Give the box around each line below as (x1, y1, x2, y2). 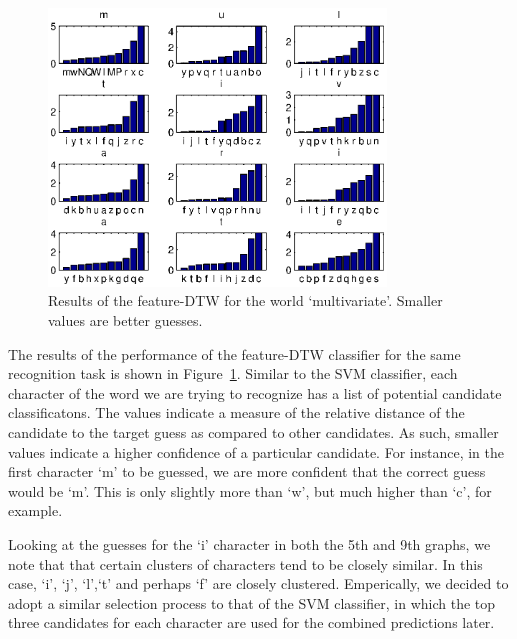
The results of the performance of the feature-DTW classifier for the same (8, 343, 461, 364)
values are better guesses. (48, 310, 203, 331)
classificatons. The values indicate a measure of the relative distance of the (8, 402, 465, 423)
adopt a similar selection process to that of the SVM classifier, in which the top (8, 592, 496, 613)
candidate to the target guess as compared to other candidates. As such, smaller (8, 422, 499, 443)
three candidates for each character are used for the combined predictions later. (8, 612, 495, 633)
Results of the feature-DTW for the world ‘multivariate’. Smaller (48, 290, 443, 311)
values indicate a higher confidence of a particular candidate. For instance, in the (8, 441, 504, 462)
